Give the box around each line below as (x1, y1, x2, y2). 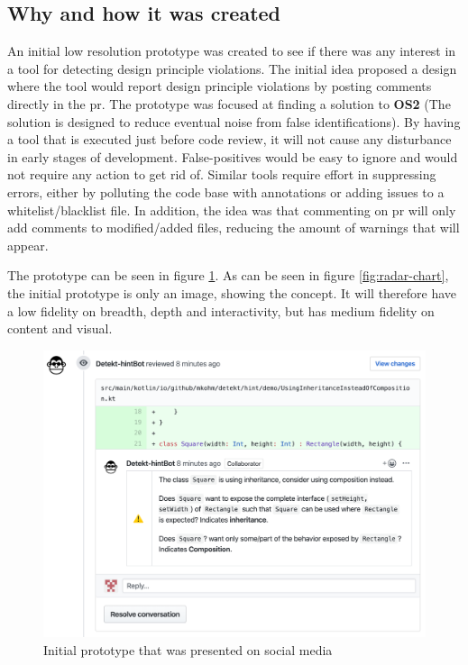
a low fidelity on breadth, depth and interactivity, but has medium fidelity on (7, 301, 435, 320)
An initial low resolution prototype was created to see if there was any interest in (7, 41, 456, 60)
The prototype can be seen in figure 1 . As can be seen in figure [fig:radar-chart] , (7, 266, 449, 285)
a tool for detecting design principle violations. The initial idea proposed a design (7, 59, 457, 77)
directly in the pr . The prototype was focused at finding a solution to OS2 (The (7, 94, 451, 113)
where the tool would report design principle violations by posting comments (7, 77, 432, 96)
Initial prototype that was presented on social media (43, 640, 333, 659)
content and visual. (7, 319, 113, 338)
